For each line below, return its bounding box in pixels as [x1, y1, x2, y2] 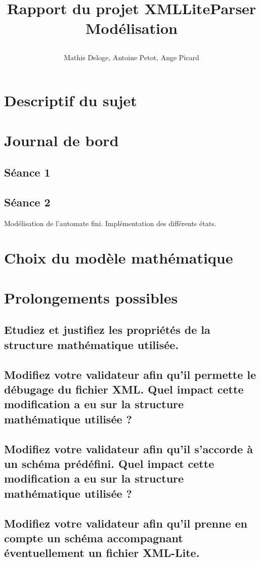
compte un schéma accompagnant [4, 530, 183, 545]
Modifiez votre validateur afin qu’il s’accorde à [4, 441, 253, 456]
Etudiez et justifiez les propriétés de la [4, 322, 210, 337]
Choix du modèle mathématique [4, 247, 233, 268]
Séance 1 [4, 164, 51, 180]
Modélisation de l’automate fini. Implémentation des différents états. [4, 218, 216, 228]
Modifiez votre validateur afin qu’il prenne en [4, 515, 248, 531]
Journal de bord [4, 130, 119, 150]
